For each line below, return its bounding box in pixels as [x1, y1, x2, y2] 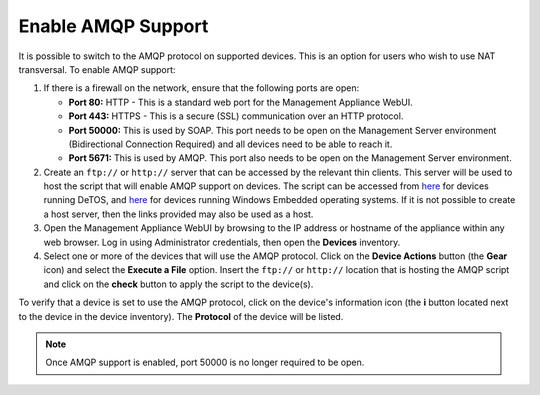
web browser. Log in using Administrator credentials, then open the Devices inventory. [43, 236, 401, 248]
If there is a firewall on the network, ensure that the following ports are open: [43, 82, 360, 94]
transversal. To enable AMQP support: [18, 63, 176, 75]
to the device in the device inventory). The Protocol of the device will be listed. [18, 310, 344, 322]
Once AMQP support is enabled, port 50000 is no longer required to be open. [45, 356, 365, 369]
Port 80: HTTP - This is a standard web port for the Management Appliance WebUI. [68, 96, 414, 108]
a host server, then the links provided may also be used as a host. [43, 208, 314, 220]
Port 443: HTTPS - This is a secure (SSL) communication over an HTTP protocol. [68, 110, 404, 122]
